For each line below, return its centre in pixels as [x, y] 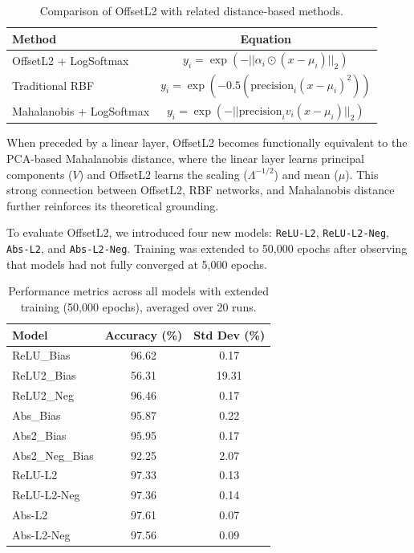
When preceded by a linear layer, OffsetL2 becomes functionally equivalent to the [207, 142]
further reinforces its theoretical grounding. [113, 205]
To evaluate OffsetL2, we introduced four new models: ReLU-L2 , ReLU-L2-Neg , [198, 232]
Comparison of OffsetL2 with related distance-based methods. [191, 10]
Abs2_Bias [39, 435]
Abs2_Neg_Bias [53, 455]
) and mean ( [306, 174]
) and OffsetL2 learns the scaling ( [163, 174]
